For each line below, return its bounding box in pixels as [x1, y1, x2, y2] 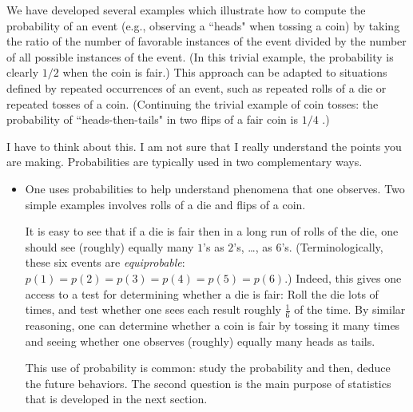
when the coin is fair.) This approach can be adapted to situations [62, 64, 387, 81]
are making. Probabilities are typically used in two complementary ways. [6, 153, 363, 170]
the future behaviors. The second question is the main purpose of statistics [25, 374, 391, 391]
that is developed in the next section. [25, 390, 208, 407]
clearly [6, 64, 39, 81]
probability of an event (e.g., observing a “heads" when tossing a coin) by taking [6, 17, 400, 34]
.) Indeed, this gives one [284, 269, 402, 286]
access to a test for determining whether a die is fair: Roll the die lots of [25, 285, 379, 302]
